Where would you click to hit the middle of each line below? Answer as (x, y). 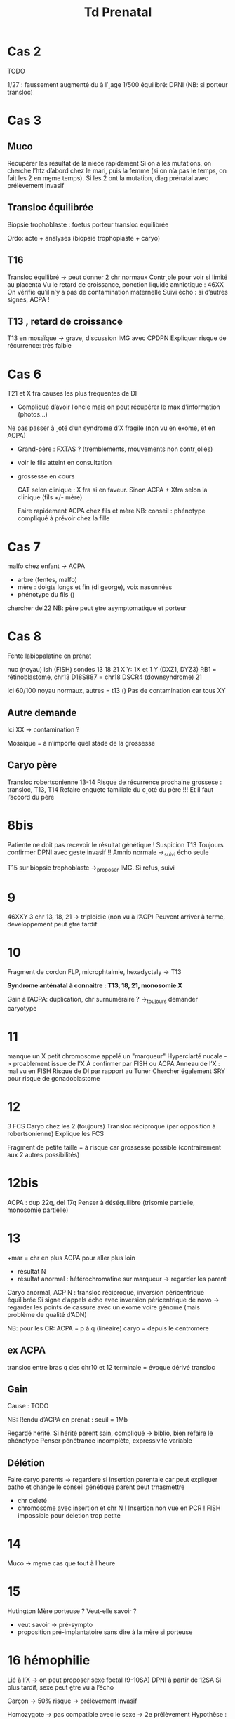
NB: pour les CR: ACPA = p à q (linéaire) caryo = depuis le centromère (108, 1328)
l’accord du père (31, 797)
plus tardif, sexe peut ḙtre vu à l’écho (61, 1687)
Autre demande (42, 713)
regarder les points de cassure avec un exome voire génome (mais (103, 1307)
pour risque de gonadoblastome (54, 1078)
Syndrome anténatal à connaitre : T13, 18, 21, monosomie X (95, 985)
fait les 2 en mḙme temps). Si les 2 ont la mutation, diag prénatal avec (108, 178)
